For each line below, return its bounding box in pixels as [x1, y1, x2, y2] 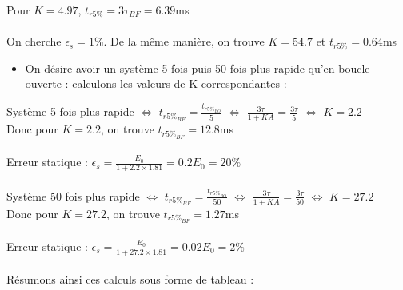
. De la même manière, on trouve [103, 33, 265, 50]
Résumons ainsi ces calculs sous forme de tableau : [6, 271, 254, 288]
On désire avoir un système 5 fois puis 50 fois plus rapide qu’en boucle [25, 59, 370, 76]
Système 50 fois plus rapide [6, 187, 140, 204]
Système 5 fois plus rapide [6, 103, 134, 120]
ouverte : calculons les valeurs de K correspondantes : [25, 75, 287, 92]
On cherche [6, 33, 62, 50]
